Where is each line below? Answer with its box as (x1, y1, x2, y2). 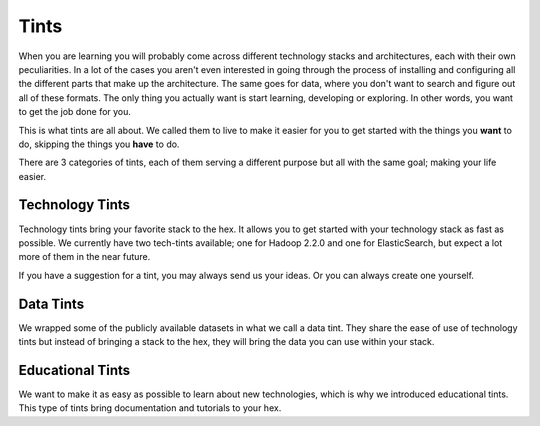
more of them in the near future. (18, 251, 151, 263)
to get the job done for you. (18, 106, 132, 118)
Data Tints (18, 295, 85, 312)
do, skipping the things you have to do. (18, 138, 180, 150)
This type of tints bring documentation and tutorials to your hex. (18, 402, 282, 414)
